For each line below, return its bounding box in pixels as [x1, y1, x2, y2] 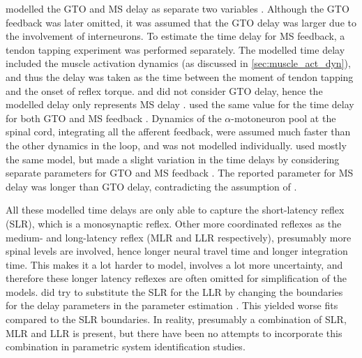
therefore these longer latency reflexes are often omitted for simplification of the [6, 271, 347, 285]
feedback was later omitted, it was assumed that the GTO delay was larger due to [6, 15, 356, 29]
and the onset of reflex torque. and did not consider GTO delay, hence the [6, 83, 323, 98]
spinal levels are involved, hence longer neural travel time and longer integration [6, 244, 348, 258]
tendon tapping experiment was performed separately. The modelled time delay [6, 42, 345, 57]
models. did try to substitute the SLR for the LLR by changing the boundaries [6, 284, 343, 299]
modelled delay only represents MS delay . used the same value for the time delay [6, 97, 354, 112]
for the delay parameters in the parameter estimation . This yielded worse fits [6, 298, 338, 313]
